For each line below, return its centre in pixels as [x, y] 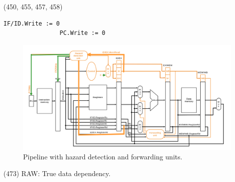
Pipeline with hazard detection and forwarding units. [103, 157]
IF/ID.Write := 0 [32, 23]
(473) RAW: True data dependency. [57, 173]
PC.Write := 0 [82, 33]
